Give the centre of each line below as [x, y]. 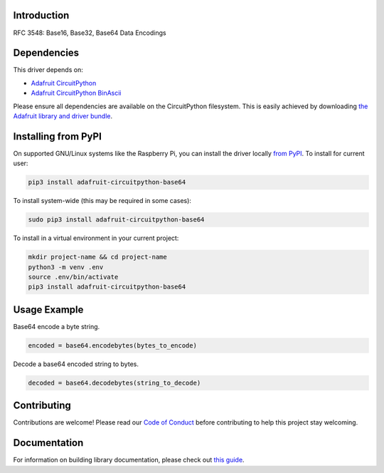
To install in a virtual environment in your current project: [96, 238]
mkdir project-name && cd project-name [97, 257]
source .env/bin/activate [73, 277]
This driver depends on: [48, 70]
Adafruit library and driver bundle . [63, 116]
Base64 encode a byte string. [57, 326]
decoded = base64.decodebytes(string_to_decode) [114, 383]
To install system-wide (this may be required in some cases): [102, 201]
